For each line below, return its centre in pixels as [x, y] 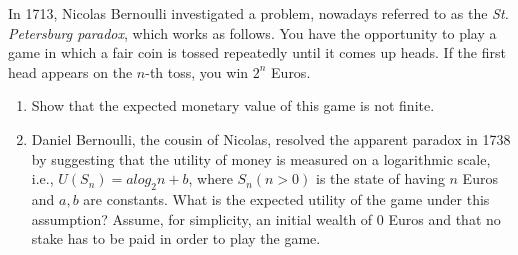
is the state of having [380, 178]
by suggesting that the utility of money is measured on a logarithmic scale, [261, 158]
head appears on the [70, 71]
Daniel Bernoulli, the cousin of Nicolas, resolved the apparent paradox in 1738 [271, 138]
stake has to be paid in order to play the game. [176, 238]
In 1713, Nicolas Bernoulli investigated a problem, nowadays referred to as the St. [258, 13]
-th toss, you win [197, 71]
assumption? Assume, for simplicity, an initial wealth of [202, 218]
